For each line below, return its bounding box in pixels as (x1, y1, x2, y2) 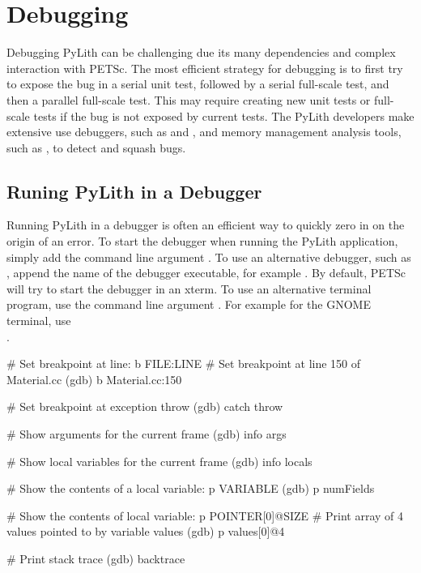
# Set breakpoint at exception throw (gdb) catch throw (6, 398, 283, 415)
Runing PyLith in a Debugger (6, 178, 262, 203)
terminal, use (6, 312, 71, 329)
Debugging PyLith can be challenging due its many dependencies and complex (6, 44, 396, 61)
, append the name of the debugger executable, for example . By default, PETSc (6, 264, 406, 281)
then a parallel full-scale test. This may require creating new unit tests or (6, 91, 371, 108)
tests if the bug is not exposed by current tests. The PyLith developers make (33, 107, 415, 124)
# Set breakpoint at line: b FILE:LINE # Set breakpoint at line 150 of (6, 355, 361, 372)
